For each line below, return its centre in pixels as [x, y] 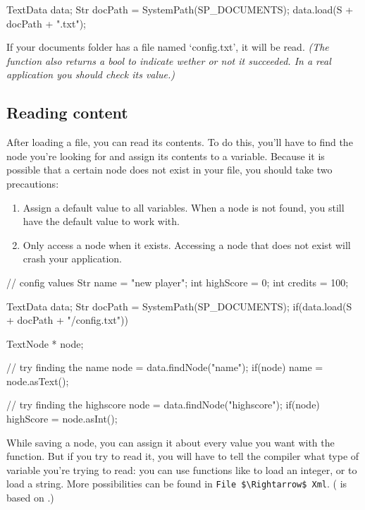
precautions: [33, 183]
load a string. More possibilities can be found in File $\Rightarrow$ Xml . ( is [177, 484]
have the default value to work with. [101, 221]
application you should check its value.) [91, 74]
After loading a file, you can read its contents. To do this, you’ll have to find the [180, 142]
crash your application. [72, 259]
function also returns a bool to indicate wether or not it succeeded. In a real [169, 60]
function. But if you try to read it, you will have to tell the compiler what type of [183, 456]
